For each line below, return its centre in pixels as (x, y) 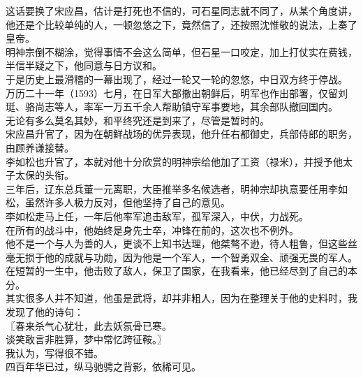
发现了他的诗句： (45, 312)
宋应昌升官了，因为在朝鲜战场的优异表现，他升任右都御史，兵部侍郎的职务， (181, 134)
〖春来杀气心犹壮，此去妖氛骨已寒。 (89, 325)
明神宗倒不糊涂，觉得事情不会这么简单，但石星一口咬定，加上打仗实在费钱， (181, 51)
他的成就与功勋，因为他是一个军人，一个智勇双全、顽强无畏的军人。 (201, 257)
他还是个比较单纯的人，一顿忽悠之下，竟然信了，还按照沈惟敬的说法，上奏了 (181, 24)
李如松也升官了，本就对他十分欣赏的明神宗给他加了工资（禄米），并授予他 (174, 161)
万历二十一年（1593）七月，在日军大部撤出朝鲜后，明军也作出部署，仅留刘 (177, 93)
